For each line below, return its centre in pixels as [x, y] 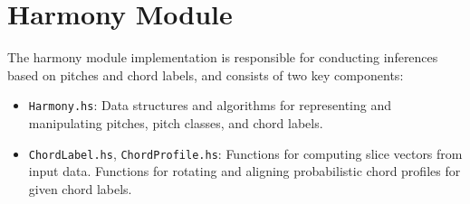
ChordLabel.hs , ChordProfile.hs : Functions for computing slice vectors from [245, 153]
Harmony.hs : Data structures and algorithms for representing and [210, 105]
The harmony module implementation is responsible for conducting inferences [223, 57]
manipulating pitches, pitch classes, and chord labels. [176, 122]
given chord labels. [80, 188]
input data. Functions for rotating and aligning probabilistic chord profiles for [245, 171]
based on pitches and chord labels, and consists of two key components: [206, 74]
